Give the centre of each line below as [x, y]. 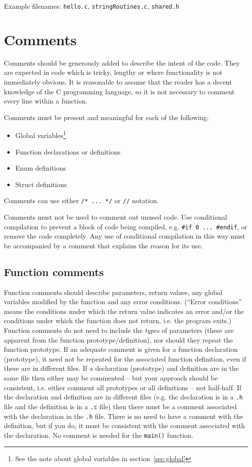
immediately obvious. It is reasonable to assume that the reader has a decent [118, 81]
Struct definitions [41, 184]
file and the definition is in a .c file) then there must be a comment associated [120, 406]
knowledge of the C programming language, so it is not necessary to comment [119, 91]
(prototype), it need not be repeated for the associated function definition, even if [125, 358]
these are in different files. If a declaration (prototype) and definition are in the [121, 368]
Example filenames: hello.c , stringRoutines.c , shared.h [92, 6]
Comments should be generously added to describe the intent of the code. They [122, 62]
